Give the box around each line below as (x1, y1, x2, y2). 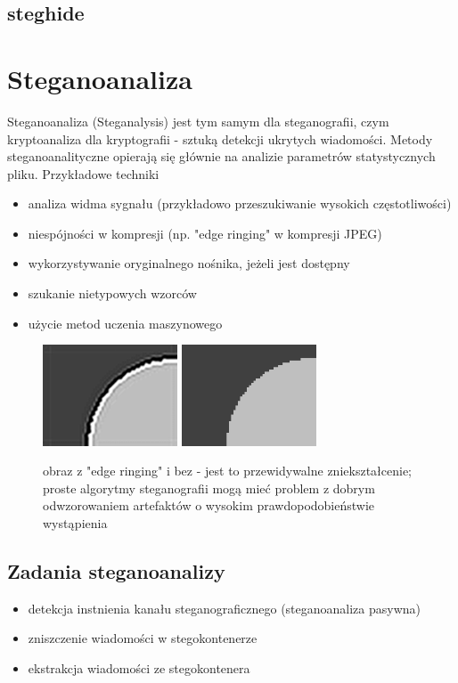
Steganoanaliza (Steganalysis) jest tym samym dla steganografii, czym (7, 111, 389, 130)
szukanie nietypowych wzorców (28, 284, 197, 303)
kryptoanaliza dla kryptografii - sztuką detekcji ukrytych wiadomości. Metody (7, 129, 433, 148)
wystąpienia (43, 514, 108, 532)
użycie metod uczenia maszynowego (28, 313, 223, 332)
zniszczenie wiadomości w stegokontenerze (28, 629, 258, 647)
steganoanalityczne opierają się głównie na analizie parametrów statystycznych (7, 147, 436, 166)
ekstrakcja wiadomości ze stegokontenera (28, 658, 250, 677)
